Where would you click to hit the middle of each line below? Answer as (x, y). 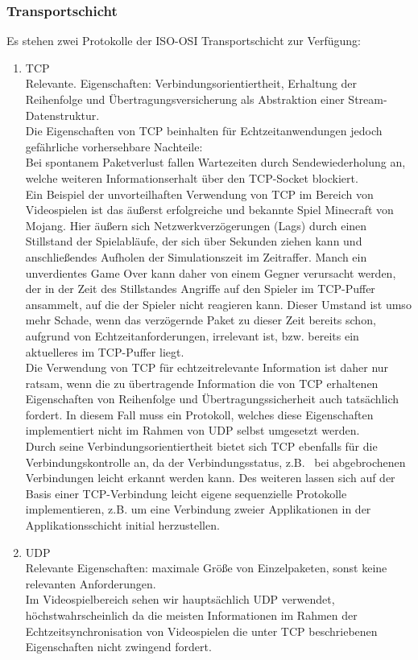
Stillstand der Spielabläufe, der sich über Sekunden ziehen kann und (194, 241)
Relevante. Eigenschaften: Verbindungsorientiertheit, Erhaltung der (191, 83)
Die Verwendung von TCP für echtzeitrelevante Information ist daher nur (207, 367)
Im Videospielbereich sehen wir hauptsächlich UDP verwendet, (180, 599)
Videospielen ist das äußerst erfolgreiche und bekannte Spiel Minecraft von (209, 210)
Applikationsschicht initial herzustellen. (122, 525)
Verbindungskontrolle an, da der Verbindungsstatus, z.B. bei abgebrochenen (215, 462)
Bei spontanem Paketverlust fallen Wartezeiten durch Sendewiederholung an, (215, 162)
